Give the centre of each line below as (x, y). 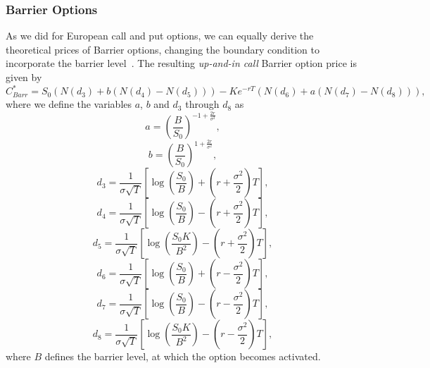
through (202, 104)
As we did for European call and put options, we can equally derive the (160, 36)
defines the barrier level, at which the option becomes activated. (183, 356)
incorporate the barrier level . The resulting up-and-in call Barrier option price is (181, 63)
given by (24, 77)
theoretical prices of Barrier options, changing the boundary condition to (163, 49)
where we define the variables (69, 104)
